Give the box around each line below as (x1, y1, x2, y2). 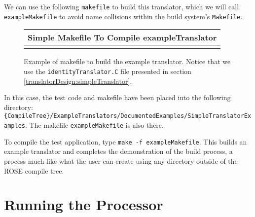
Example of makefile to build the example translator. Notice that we (24, 56, 231, 67)
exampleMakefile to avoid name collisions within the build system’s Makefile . (4, 11, 243, 21)
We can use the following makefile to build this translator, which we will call (4, 1, 239, 11)
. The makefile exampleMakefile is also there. (25, 120, 164, 130)
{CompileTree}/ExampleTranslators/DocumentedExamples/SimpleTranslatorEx (4, 112, 252, 120)
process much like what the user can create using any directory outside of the (4, 155, 238, 166)
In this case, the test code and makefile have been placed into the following (4, 92, 231, 103)
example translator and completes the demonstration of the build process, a (4, 146, 233, 156)
